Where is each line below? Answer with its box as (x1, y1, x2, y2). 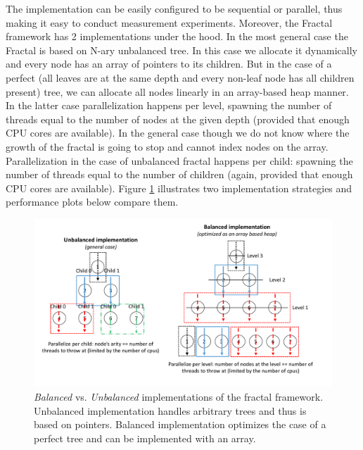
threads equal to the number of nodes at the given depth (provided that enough (6, 111, 350, 126)
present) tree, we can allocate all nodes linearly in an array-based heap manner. (6, 84, 349, 99)
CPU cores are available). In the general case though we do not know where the (6, 125, 350, 140)
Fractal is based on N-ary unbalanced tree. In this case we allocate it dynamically (6, 42, 357, 57)
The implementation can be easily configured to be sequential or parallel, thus (6, 1, 343, 15)
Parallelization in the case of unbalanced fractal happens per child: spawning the (6, 153, 353, 168)
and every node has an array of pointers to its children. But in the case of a (6, 56, 332, 71)
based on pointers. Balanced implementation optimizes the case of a (34, 417, 326, 432)
